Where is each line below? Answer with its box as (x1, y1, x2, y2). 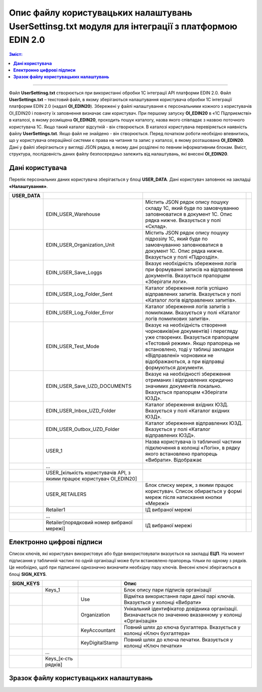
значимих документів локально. (145, 382, 222, 389)
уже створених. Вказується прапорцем (145, 333, 239, 340)
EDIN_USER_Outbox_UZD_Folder (46, 426, 120, 432)
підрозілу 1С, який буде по (145, 235, 208, 242)
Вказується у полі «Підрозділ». (145, 253, 219, 260)
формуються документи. (145, 364, 205, 371)
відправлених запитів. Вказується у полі (145, 291, 241, 297)
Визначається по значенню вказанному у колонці (124, 611, 242, 618)
